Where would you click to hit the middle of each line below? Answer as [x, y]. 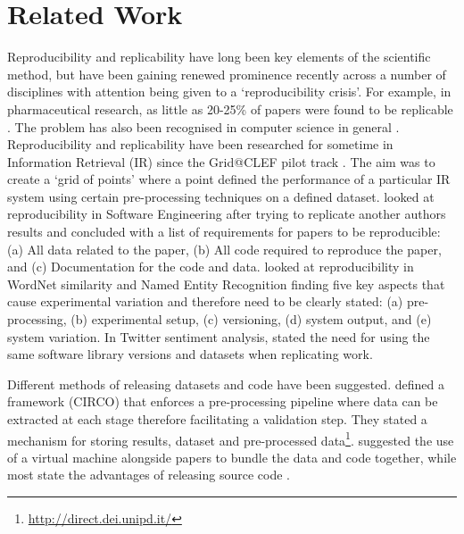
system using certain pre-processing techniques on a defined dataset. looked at [221, 196]
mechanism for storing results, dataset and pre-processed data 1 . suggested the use [231, 438]
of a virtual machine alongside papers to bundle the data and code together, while [232, 457]
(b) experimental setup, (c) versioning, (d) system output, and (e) [251, 319]
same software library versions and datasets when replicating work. [190, 354]
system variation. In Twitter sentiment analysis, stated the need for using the [219, 336]
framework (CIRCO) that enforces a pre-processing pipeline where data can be [223, 401]
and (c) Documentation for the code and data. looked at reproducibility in [211, 267]
